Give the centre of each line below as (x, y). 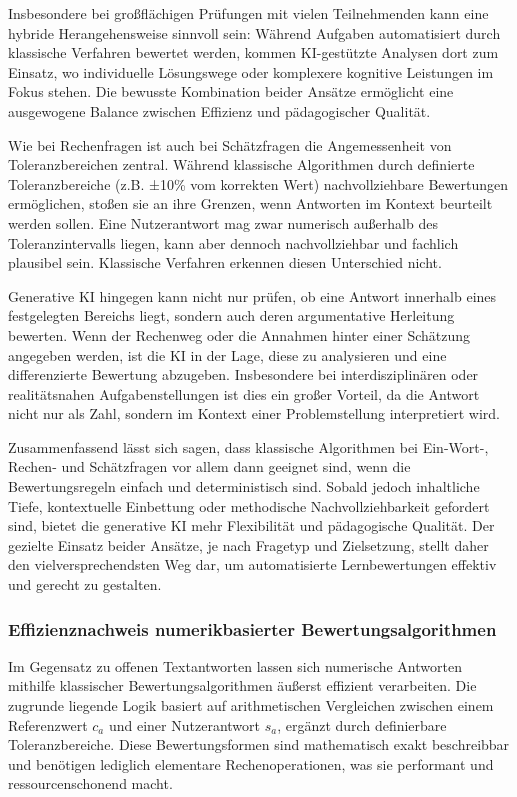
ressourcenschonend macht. (90, 783)
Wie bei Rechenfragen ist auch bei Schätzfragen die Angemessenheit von (230, 144)
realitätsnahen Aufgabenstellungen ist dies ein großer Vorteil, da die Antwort (244, 393)
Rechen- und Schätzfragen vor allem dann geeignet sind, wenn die (209, 466)
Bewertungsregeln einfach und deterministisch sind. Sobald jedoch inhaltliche (244, 486)
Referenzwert (48, 724)
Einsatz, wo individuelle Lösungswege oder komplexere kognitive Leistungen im (251, 71)
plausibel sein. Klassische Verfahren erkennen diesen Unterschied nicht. (225, 262)
